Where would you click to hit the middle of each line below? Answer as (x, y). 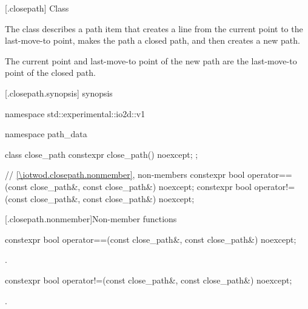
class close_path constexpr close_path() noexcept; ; (102, 154)
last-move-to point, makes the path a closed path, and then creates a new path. (152, 40)
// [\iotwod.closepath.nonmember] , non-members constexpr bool (125, 175)
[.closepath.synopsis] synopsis (59, 93)
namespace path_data (46, 134)
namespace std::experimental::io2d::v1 (75, 113)
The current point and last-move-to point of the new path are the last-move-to (151, 60)
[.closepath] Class (37, 8)
